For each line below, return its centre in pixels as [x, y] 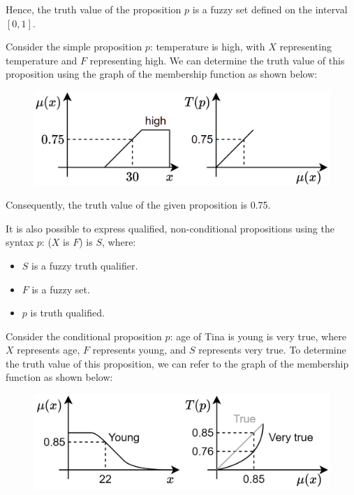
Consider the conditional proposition [84, 336]
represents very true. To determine [272, 350]
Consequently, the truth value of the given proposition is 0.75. [138, 205]
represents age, [49, 350]
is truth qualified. [67, 313]
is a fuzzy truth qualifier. [85, 265]
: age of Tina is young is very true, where [258, 336]
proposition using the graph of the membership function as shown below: [162, 74]
